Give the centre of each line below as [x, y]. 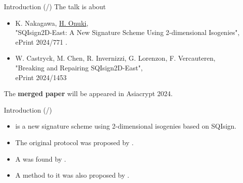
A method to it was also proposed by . [72, 175]
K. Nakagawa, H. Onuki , [52, 23]
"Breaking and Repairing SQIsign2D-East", [79, 67]
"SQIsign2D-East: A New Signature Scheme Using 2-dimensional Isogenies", [127, 32]
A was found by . [41, 158]
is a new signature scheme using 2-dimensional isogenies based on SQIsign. [126, 126]
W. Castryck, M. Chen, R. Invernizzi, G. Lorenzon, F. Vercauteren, [115, 58]
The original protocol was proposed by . [74, 142]
